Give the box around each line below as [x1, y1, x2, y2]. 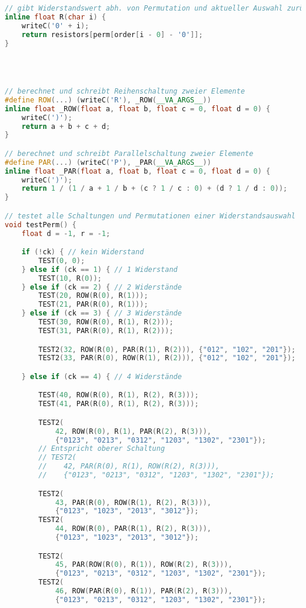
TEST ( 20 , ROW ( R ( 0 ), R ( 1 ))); [38, 291, 148, 300]
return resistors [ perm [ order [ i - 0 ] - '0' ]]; [21, 30, 203, 39]
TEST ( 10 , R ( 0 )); [38, 274, 102, 283]
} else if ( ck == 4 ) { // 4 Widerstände [21, 372, 182, 381]
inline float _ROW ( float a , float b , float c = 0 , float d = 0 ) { [5, 104, 271, 113]
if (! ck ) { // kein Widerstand [21, 248, 144, 257]
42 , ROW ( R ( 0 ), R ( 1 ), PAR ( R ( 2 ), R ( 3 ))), [55, 427, 212, 436]
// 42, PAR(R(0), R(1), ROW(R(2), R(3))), [38, 462, 220, 471]
